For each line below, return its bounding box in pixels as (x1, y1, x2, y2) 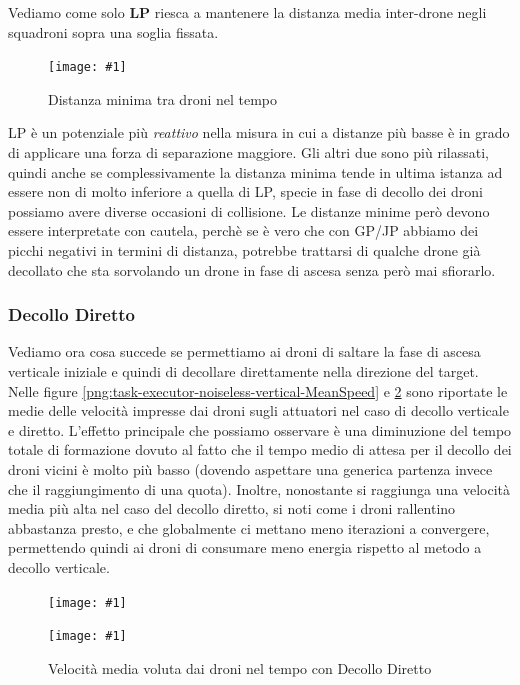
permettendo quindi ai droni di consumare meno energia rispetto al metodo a (8, 537, 482, 558)
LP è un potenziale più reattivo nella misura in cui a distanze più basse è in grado (8, 122, 510, 143)
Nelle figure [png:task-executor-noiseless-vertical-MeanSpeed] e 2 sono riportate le (8, 380, 508, 401)
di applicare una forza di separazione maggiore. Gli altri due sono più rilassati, (8, 142, 489, 163)
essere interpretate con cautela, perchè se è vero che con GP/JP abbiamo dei (8, 220, 479, 241)
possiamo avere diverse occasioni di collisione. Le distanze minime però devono (8, 200, 490, 221)
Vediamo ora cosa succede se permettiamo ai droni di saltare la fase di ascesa (8, 341, 481, 362)
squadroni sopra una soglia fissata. (8, 21, 219, 42)
